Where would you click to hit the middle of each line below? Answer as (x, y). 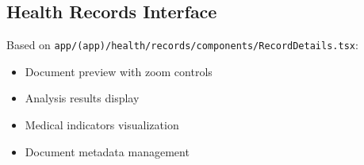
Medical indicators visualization (102, 125)
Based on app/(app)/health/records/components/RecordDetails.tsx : (182, 45)
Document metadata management (107, 151)
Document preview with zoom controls (119, 71)
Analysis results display (82, 98)
